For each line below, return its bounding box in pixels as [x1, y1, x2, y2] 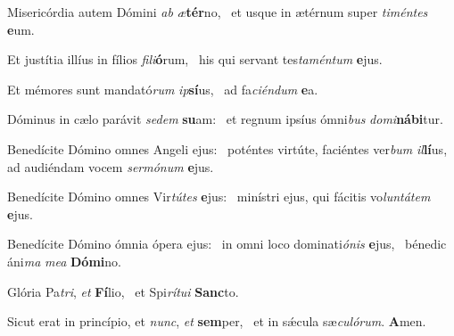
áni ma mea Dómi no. [7, 251, 121, 270]
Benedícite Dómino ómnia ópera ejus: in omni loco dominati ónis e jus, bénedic [7, 234, 447, 253]
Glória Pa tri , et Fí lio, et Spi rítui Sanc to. [7, 282, 239, 300]
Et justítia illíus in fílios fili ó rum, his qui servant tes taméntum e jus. [7, 50, 383, 69]
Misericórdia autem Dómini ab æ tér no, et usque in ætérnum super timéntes [7, 3, 428, 20]
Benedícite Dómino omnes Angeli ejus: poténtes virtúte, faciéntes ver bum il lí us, [7, 139, 448, 158]
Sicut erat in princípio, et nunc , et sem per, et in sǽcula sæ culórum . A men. [7, 312, 426, 331]
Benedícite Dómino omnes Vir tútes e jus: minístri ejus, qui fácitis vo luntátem [7, 187, 431, 206]
